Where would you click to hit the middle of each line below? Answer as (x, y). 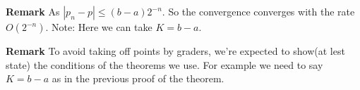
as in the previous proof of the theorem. (138, 78)
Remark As (33, 11)
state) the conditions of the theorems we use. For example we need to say (164, 64)
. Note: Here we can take (99, 27)
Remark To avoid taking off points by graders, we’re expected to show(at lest (175, 51)
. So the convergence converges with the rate (258, 11)
